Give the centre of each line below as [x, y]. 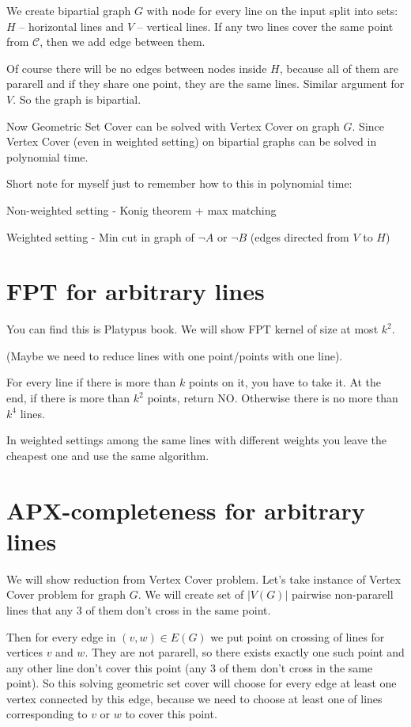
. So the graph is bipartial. [77, 99]
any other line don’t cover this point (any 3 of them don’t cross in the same [190, 667]
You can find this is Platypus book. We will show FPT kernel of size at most [192, 329]
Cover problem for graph [66, 594]
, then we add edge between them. [123, 42]
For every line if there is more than [91, 382]
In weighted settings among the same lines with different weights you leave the [197, 440]
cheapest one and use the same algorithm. [108, 455]
